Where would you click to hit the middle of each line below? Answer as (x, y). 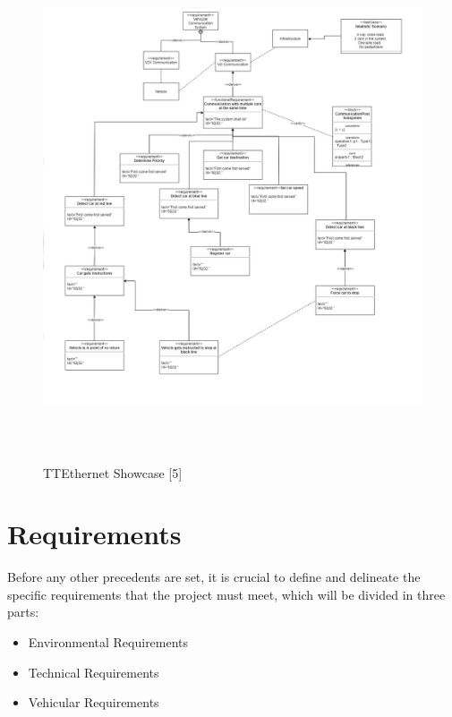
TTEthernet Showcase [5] (113, 472)
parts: (23, 612)
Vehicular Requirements (94, 702)
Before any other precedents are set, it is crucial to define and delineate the (214, 577)
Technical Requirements (94, 672)
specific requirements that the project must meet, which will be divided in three (226, 594)
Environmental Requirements (108, 642)
